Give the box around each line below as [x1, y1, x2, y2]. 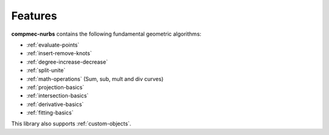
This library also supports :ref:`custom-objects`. [11, 120, 132, 127]
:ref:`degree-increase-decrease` [26, 58, 108, 65]
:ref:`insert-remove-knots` [26, 50, 92, 57]
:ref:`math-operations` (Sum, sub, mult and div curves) [26, 75, 164, 82]
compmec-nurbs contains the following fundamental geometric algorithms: [11, 30, 202, 38]
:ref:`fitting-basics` [26, 109, 74, 116]
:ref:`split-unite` [26, 67, 66, 74]
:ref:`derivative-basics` [26, 100, 84, 108]
